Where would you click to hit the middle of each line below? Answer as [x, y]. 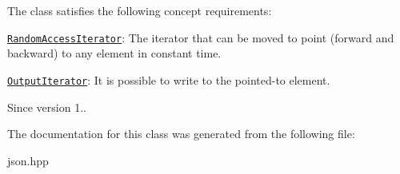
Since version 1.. [47, 107]
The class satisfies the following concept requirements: [140, 10]
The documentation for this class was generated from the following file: [181, 134]
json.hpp [28, 160]
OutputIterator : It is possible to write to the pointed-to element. [169, 79]
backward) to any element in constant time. [114, 53]
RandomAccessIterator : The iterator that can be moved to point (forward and [201, 37]
